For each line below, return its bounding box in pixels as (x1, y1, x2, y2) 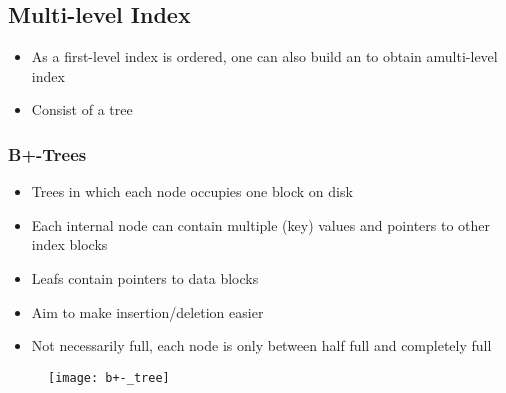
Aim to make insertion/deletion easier (31, 301, 264, 322)
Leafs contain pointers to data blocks (31, 267, 259, 288)
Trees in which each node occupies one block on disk (31, 181, 353, 202)
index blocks (31, 234, 108, 255)
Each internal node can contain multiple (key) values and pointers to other (31, 214, 491, 235)
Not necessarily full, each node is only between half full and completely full (31, 335, 492, 356)
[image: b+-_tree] (48, 370, 170, 385)
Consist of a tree (31, 99, 133, 120)
